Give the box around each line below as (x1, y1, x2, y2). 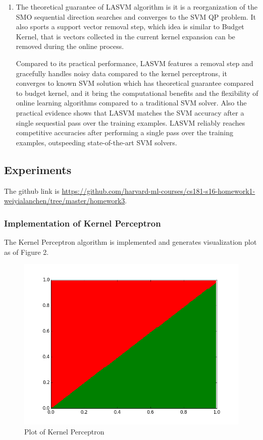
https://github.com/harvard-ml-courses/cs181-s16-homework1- (62, 185, 255, 196)
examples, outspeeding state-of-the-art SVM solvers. (16, 137, 177, 147)
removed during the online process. (16, 41, 124, 51)
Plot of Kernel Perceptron (24, 426, 104, 436)
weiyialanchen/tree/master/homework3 (4, 195, 125, 206)
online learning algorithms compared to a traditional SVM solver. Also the (16, 97, 247, 108)
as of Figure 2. (4, 246, 49, 257)
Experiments (4, 161, 72, 177)
